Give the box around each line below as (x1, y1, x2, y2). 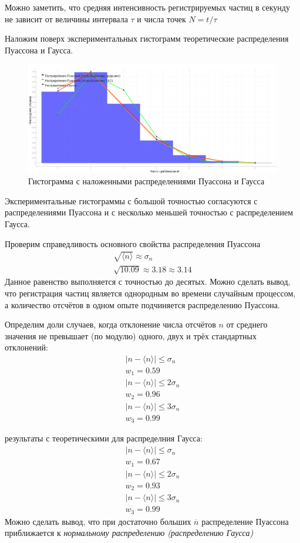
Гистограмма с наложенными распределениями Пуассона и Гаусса (28, 175, 265, 187)
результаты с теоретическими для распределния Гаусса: (5, 432, 203, 444)
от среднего (226, 318, 268, 330)
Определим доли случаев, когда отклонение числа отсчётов (5, 318, 216, 330)
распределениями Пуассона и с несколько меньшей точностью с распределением (5, 206, 293, 218)
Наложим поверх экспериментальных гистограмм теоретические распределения (5, 32, 289, 45)
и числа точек (137, 12, 186, 25)
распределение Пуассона (201, 515, 289, 527)
